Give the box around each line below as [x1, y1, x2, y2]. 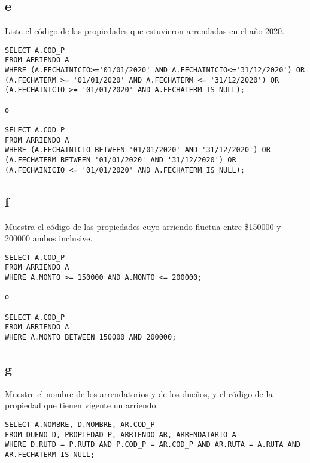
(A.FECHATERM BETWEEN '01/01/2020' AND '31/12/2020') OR [5, 156, 236, 165]
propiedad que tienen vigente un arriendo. [5, 399, 159, 411]
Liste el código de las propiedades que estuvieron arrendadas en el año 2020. [5, 25, 284, 37]
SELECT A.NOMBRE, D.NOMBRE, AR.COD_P [5, 420, 155, 429]
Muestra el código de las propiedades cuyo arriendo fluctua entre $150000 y [5, 220, 281, 232]
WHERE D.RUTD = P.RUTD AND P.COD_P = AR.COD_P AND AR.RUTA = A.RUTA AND [5, 440, 300, 449]
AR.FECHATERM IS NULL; [5, 450, 95, 459]
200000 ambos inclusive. [5, 232, 93, 244]
